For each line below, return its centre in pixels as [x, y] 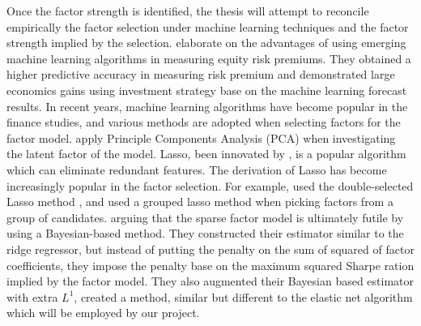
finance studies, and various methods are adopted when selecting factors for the [204, 122]
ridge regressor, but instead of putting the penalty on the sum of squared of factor [210, 249]
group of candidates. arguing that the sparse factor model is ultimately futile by [205, 217]
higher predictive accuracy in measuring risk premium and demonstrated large [201, 74]
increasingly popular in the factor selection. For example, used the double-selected [210, 185]
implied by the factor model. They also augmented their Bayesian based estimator [210, 281]
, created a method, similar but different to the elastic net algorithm [243, 296]
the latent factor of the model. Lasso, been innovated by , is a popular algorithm [206, 154]
